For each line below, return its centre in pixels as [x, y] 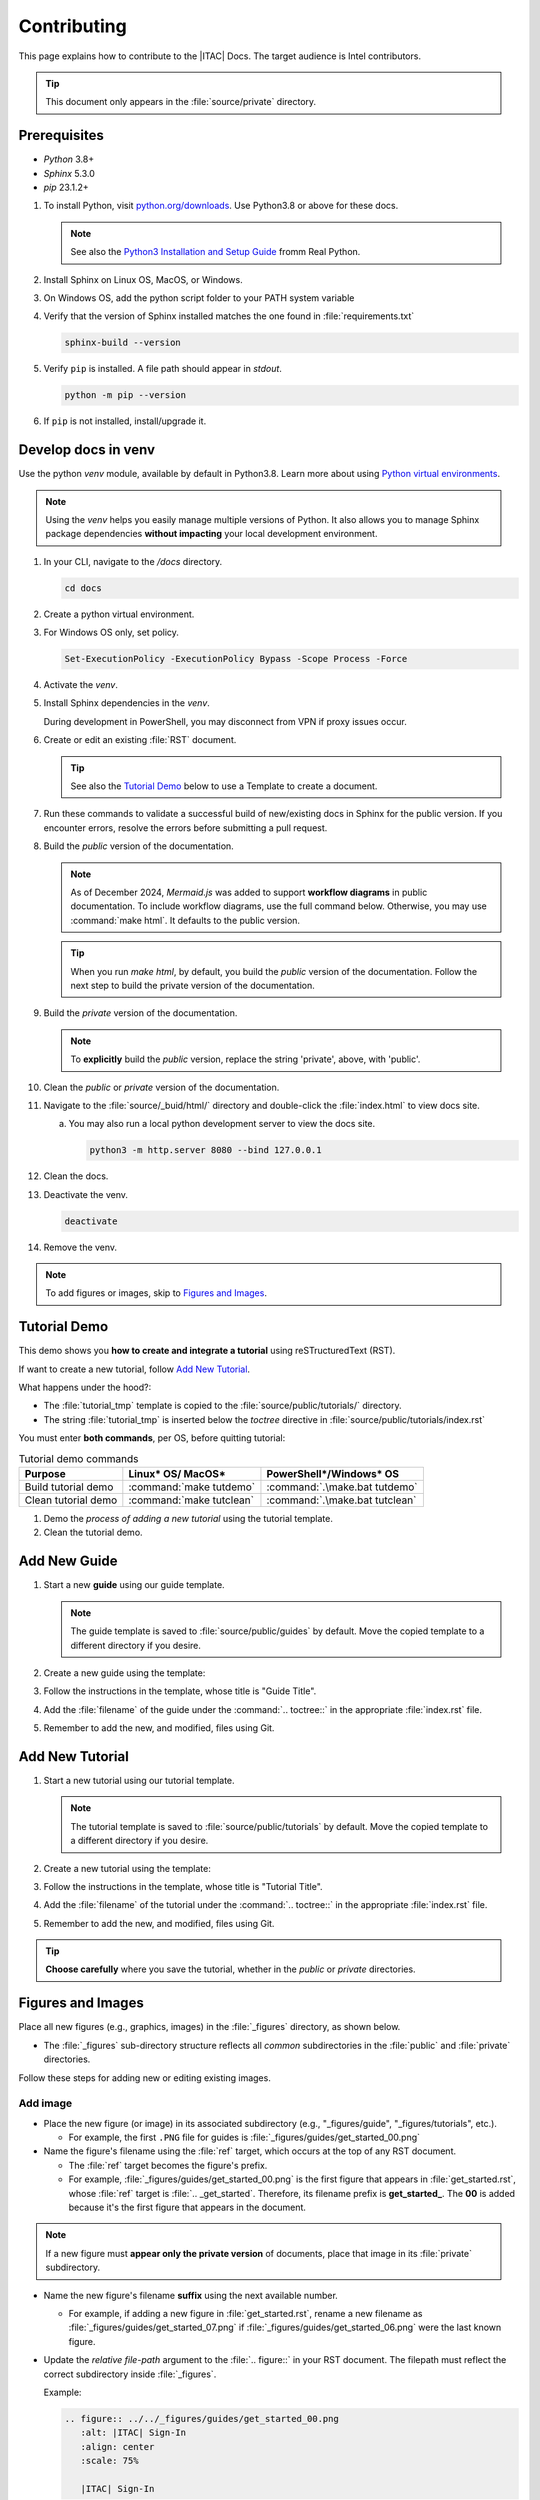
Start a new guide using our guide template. [134, 1585]
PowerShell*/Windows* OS [333, 1474]
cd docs [83, 588]
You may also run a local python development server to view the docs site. [222, 1124]
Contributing [72, 26]
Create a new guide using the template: [124, 1672]
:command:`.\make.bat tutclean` [341, 1500]
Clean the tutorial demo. [93, 1532]
